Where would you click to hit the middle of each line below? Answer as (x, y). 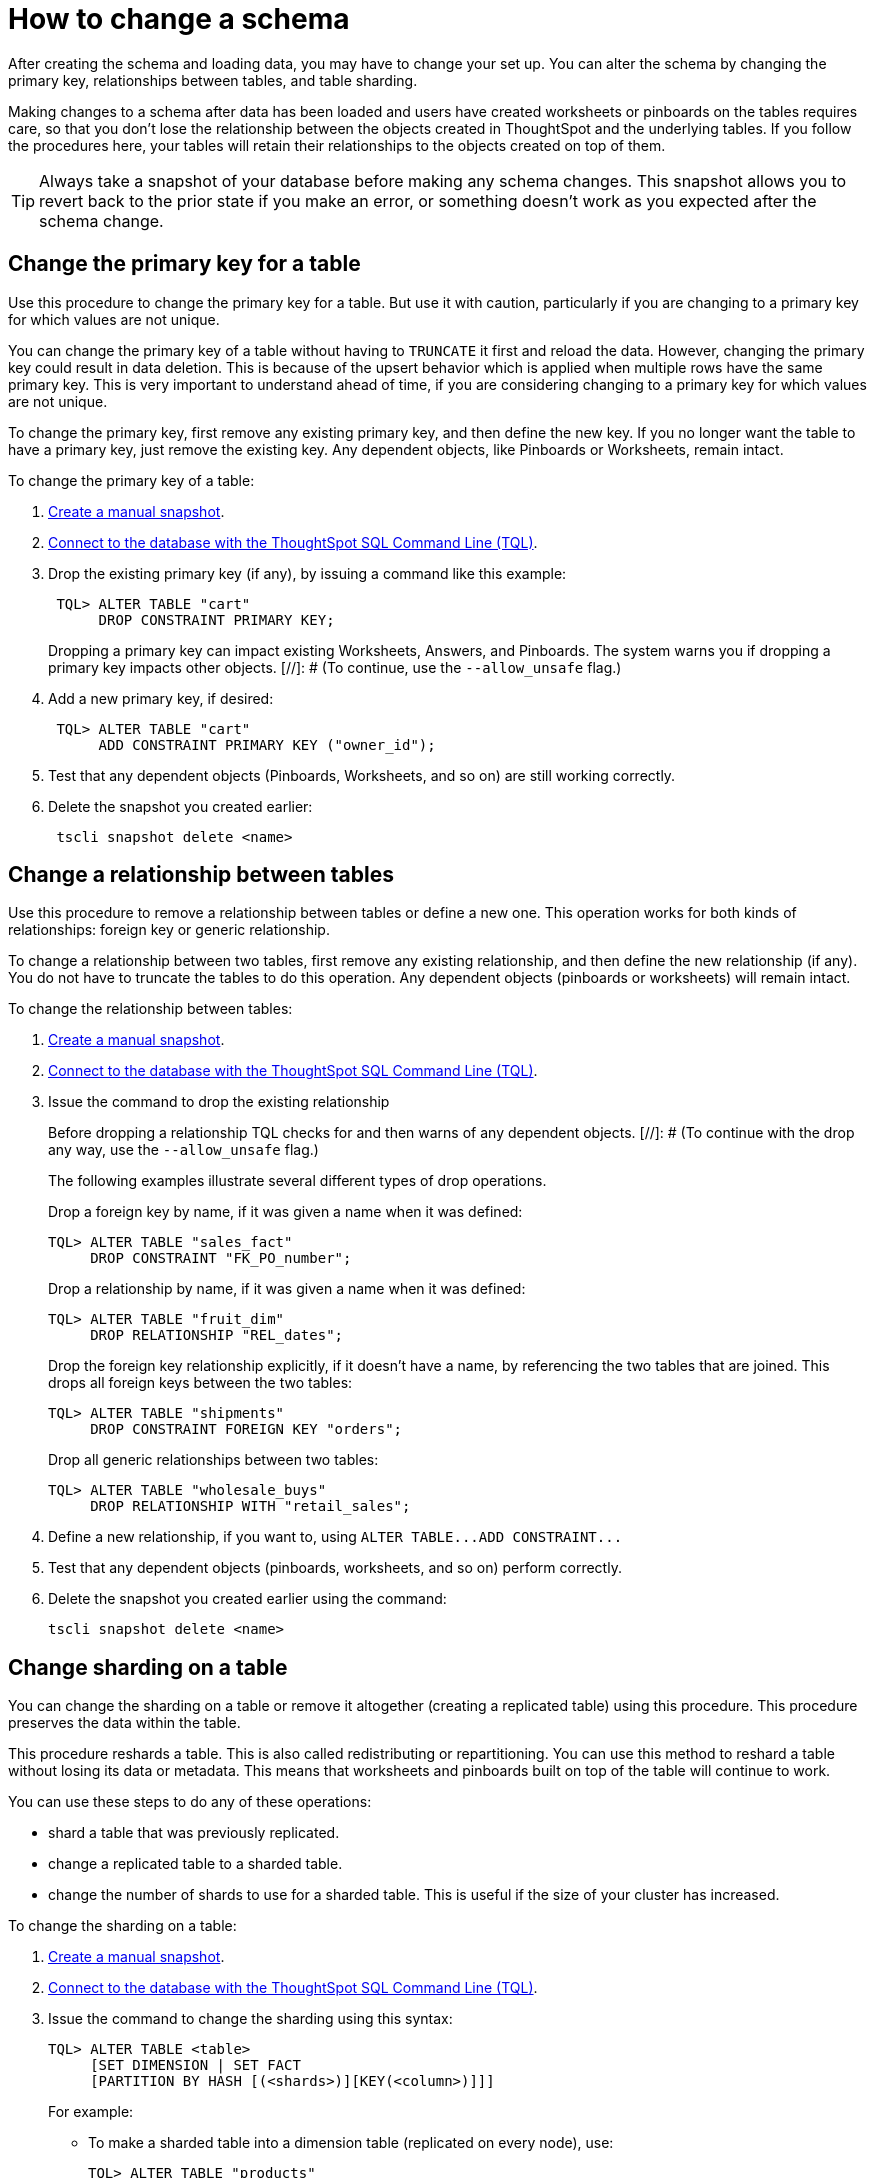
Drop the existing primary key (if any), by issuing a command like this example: (307, 573)
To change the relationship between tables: (150, 1009)
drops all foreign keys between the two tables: (200, 1383)
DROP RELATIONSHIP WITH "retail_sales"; (250, 1506)
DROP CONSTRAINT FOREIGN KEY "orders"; (246, 1429)
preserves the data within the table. (124, 1723)
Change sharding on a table (148, 1667)
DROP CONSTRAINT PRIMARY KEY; (216, 619)
